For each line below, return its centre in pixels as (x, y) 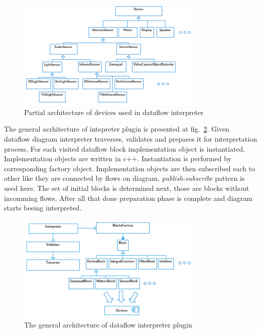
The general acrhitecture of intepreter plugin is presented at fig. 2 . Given (117, 129)
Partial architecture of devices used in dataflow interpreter (114, 112)
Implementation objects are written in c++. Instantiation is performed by (118, 158)
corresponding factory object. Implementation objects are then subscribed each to (130, 168)
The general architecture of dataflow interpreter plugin (108, 324)
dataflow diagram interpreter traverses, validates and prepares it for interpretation (130, 138)
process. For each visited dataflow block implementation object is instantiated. (125, 148)
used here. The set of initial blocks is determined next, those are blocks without (127, 188)
